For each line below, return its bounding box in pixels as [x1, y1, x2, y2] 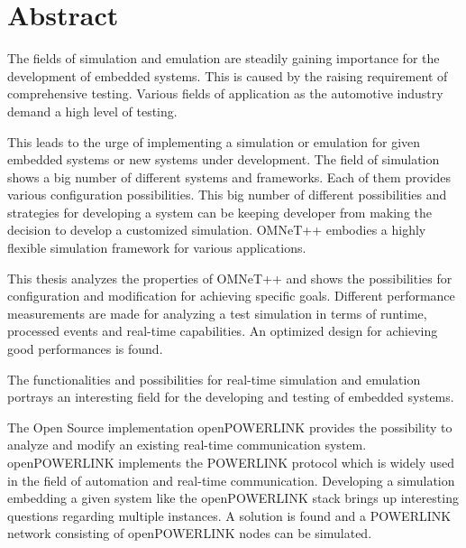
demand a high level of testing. [7, 101, 178, 120]
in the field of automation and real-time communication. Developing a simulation [7, 470, 455, 489]
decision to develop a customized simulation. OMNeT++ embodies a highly [7, 220, 426, 239]
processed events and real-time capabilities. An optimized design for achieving [7, 321, 438, 340]
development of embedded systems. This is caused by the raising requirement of [7, 66, 448, 85]
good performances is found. [7, 339, 163, 358]
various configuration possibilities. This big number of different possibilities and [7, 185, 447, 204]
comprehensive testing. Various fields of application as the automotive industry [7, 84, 443, 103]
